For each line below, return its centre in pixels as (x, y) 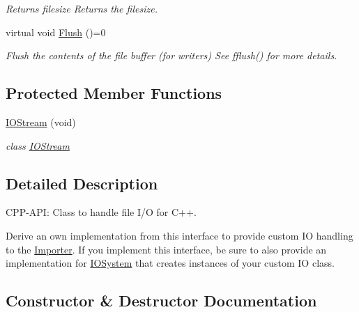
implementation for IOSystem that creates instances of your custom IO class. (170, 263)
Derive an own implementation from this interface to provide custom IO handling (179, 235)
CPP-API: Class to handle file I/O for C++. (101, 212)
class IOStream (38, 145)
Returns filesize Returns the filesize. (82, 8)
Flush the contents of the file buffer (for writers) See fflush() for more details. (171, 55)
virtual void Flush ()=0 (56, 32)
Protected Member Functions (114, 93)
